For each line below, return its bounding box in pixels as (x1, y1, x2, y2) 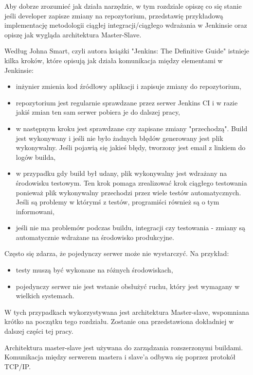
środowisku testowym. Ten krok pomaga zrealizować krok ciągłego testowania (16, 177, 247, 187)
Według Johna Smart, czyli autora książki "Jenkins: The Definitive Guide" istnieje (4, 46, 250, 56)
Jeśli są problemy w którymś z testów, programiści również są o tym (16, 197, 219, 207)
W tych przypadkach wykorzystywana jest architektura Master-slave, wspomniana (4, 307, 250, 317)
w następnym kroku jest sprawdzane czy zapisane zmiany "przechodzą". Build (16, 123, 248, 133)
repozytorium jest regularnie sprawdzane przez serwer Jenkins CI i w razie (16, 97, 238, 107)
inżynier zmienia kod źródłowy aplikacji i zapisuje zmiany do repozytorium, (16, 81, 241, 91)
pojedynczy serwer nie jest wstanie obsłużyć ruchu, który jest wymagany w (16, 281, 240, 291)
